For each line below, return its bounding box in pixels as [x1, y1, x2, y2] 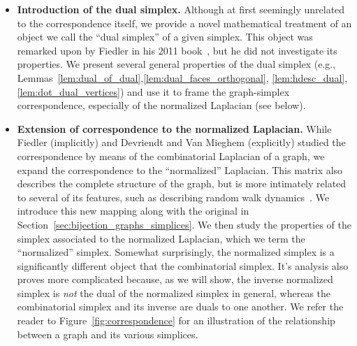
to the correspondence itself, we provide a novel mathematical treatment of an [17, 15, 352, 30]
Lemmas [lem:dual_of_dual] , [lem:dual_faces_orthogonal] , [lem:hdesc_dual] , [17, 70, 348, 85]
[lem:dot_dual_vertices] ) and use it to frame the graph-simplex [17, 84, 290, 99]
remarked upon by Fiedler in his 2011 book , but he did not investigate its [17, 43, 337, 57]
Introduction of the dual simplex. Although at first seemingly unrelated [17, 2, 345, 16]
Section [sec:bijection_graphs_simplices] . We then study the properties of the [17, 217, 351, 231]
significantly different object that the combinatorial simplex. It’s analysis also [17, 258, 349, 273]
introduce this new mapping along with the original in [17, 203, 249, 218]
